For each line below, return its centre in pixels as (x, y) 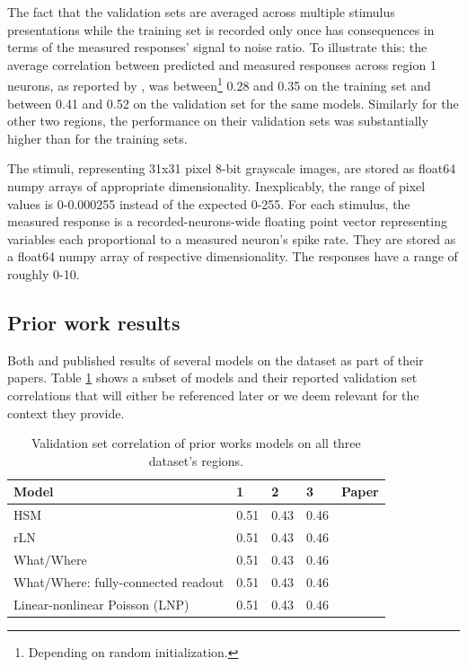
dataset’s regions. (196, 460)
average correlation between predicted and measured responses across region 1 (222, 64)
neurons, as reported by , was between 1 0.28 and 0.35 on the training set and (219, 84)
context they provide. (66, 412)
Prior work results (94, 322)
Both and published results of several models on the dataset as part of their (216, 360)
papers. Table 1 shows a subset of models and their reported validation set (212, 377)
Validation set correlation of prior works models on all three (196, 443)
